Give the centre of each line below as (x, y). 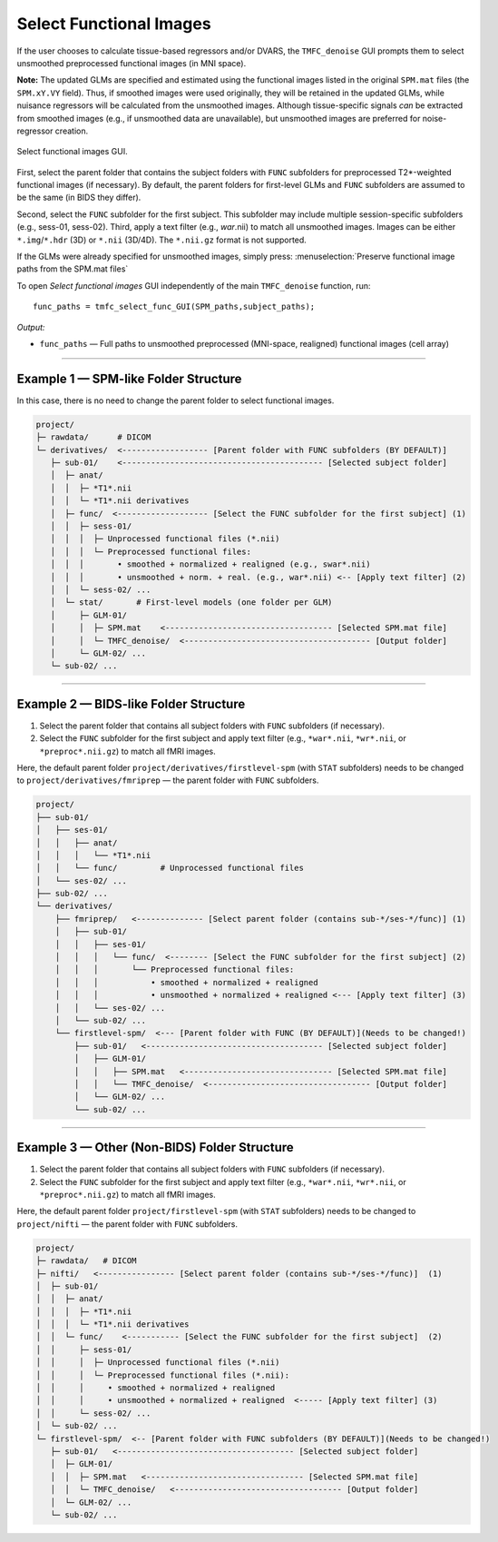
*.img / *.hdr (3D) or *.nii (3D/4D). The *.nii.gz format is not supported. (162, 240)
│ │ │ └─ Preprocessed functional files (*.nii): (163, 1375)
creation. (72, 131)
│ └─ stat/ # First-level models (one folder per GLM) (191, 603)
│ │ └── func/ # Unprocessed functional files (170, 868)
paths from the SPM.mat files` (73, 269)
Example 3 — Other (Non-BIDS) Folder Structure (155, 1147)
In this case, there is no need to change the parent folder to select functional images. (176, 400)
